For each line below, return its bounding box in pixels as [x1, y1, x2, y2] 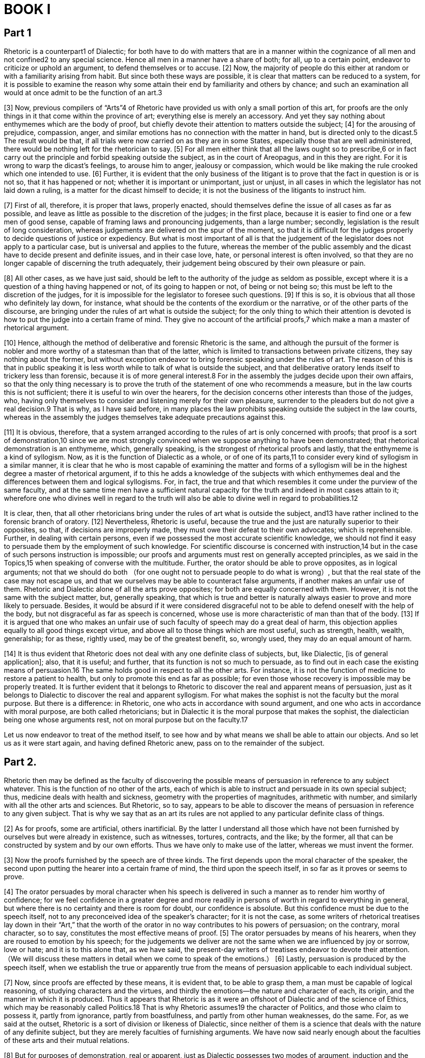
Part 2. [4, 755, 37, 768]
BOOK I [4, 1, 51, 17]
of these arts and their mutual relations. [4, 1036, 130, 1045]
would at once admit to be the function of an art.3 [4, 88, 163, 97]
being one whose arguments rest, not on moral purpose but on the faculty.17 [4, 716, 248, 724]
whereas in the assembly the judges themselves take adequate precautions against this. [4, 413, 285, 422]
